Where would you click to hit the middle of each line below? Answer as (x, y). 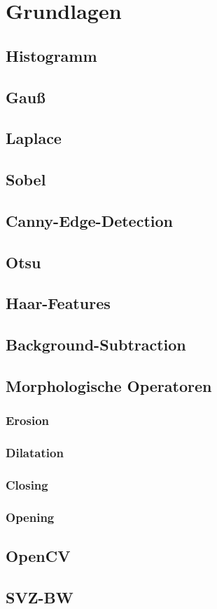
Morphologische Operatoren (109, 386)
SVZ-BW (40, 597)
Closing (27, 485)
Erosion (28, 420)
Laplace (34, 138)
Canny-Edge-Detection (89, 220)
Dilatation (35, 453)
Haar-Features (58, 303)
